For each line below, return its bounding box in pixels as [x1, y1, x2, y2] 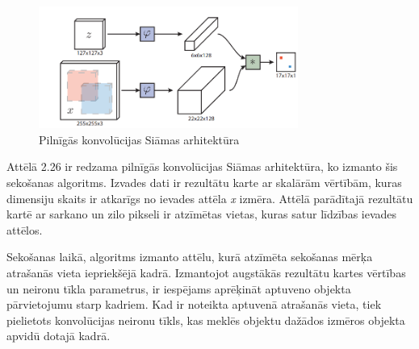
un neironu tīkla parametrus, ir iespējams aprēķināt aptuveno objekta [6, 280, 351, 297]
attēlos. [6, 221, 43, 238]
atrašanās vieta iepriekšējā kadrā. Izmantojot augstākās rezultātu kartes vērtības [6, 264, 406, 280]
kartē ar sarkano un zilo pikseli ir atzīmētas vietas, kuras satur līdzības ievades [6, 206, 397, 222]
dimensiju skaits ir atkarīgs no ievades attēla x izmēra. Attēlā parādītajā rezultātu [6, 189, 413, 206]
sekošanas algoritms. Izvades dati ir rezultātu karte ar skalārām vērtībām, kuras [6, 173, 402, 190]
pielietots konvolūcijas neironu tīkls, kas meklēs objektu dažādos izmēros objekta [6, 311, 405, 328]
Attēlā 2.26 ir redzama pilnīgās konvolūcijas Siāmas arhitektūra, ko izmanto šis [6, 158, 398, 175]
